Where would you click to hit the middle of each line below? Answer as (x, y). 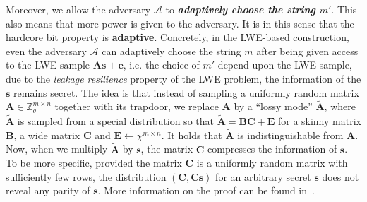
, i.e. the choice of (161, 65)
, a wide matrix (47, 135)
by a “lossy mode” (273, 106)
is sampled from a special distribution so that (115, 121)
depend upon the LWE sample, (285, 65)
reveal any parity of (48, 190)
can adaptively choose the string (172, 50)
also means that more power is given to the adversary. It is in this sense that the (180, 23)
